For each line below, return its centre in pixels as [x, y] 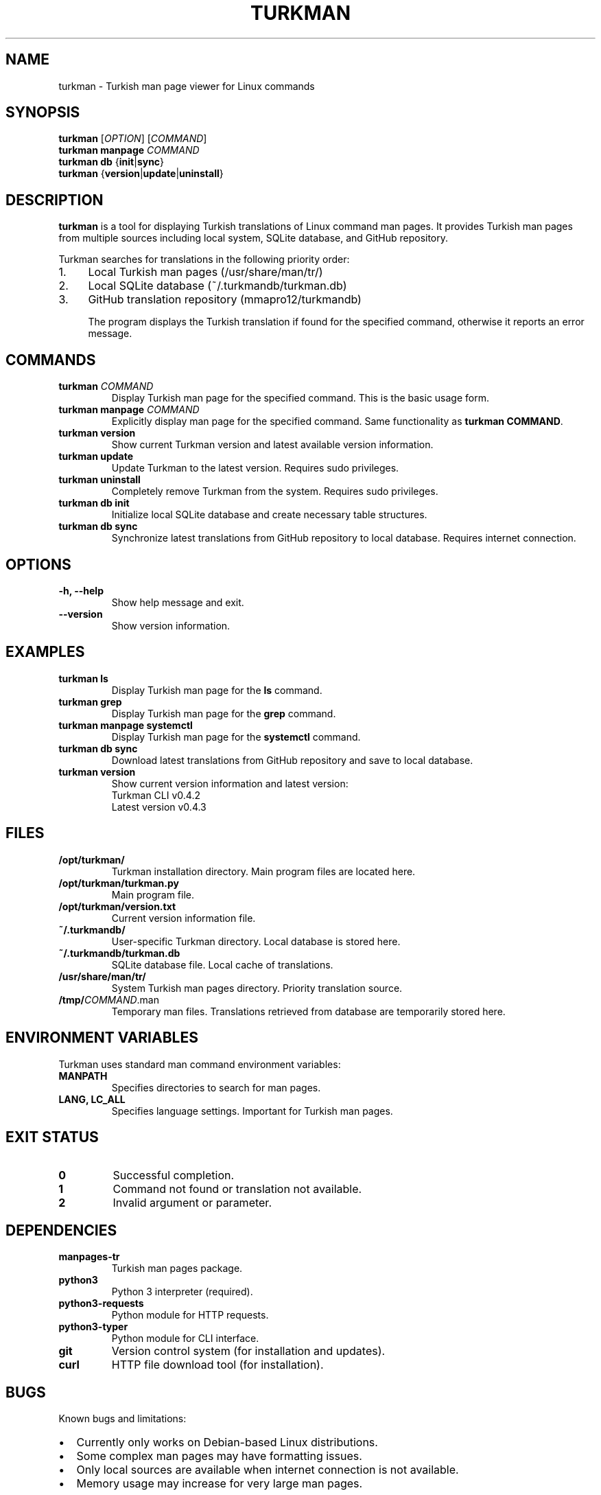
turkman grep [90, 702]
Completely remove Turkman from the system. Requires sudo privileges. [275, 491]
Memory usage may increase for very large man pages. [220, 1484]
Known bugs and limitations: [122, 1419]
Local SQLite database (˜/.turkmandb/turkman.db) [217, 286]
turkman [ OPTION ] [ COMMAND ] [133, 139]
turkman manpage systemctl [126, 725]
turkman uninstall [99, 480]
